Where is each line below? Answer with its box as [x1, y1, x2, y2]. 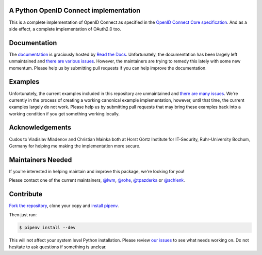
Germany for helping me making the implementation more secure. [9, 143, 141, 149]
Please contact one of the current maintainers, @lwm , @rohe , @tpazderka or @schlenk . [9, 177, 185, 183]
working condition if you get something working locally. [9, 111, 120, 116]
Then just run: [9, 211, 37, 218]
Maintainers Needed [9, 156, 72, 164]
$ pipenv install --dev [19, 224, 76, 230]
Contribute [9, 190, 43, 198]
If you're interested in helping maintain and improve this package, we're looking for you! [9, 168, 184, 174]
